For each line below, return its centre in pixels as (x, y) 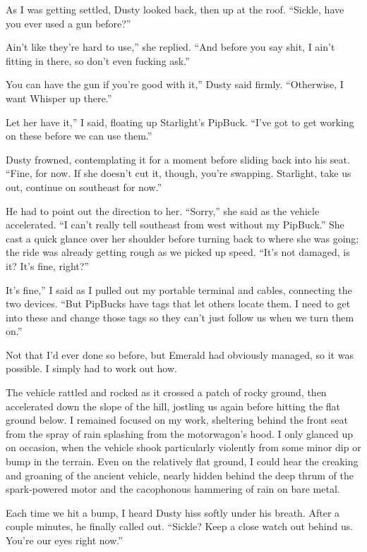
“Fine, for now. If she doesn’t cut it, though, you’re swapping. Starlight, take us (179, 173)
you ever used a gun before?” (68, 23)
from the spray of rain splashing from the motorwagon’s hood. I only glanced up (180, 433)
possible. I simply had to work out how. (91, 368)
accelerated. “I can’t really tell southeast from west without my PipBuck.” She (175, 225)
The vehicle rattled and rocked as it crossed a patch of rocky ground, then (166, 392)
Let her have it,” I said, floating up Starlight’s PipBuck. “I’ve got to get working (180, 122)
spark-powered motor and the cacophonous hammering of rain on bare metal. (173, 489)
